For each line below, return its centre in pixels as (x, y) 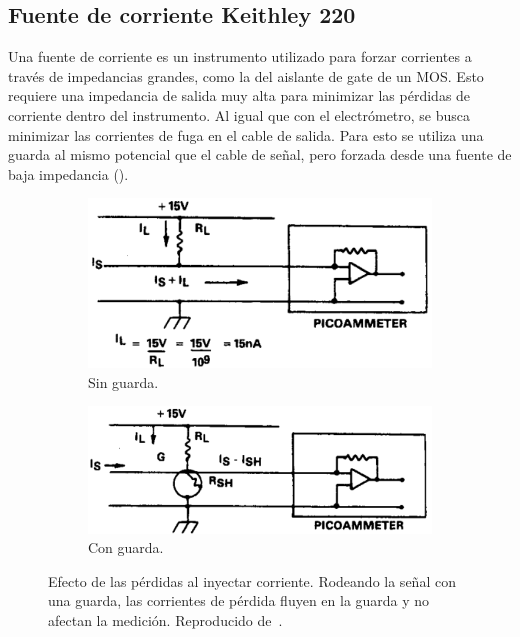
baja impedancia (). (68, 173)
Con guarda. (126, 547)
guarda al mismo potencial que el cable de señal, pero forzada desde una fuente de (260, 154)
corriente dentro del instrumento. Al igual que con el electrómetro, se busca (239, 114)
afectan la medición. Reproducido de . (165, 620)
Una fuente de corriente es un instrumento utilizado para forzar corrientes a (240, 56)
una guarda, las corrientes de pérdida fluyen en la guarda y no (239, 600)
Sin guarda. (123, 381)
